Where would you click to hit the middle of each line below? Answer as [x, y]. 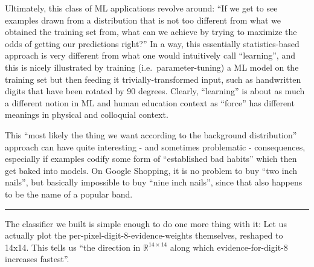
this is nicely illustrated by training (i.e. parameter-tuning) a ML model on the [152, 67]
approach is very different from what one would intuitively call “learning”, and [150, 55]
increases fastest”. [37, 259]
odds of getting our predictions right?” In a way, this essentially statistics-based [152, 43]
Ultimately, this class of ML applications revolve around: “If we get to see [141, 8]
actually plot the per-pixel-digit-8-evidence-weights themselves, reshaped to [144, 235]
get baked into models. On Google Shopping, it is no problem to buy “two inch [151, 170]
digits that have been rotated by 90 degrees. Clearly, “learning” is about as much [155, 91]
